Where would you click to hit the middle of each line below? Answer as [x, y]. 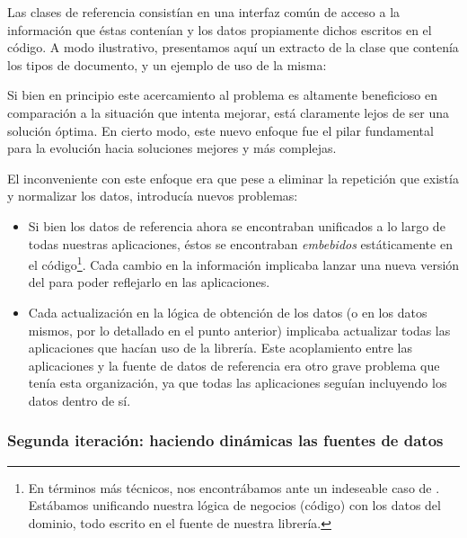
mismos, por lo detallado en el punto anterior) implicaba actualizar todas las [239, 330]
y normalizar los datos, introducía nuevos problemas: [153, 196]
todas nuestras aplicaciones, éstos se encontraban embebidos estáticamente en [240, 243]
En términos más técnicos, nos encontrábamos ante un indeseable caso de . [234, 487]
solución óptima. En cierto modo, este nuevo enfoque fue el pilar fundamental [220, 130]
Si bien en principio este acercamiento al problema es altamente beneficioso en [223, 95]
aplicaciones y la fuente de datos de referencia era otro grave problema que [234, 365]
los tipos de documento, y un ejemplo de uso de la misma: [167, 64]
